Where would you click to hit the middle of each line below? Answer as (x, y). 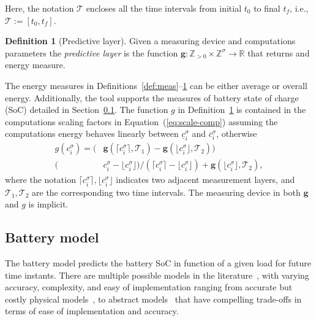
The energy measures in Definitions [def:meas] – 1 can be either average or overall (156, 85)
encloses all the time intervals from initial (164, 8)
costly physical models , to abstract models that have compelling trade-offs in (153, 299)
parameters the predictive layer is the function (92, 52)
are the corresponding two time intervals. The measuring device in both (166, 192)
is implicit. (48, 204)
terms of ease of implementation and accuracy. (92, 311)
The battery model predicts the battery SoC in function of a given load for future (158, 262)
